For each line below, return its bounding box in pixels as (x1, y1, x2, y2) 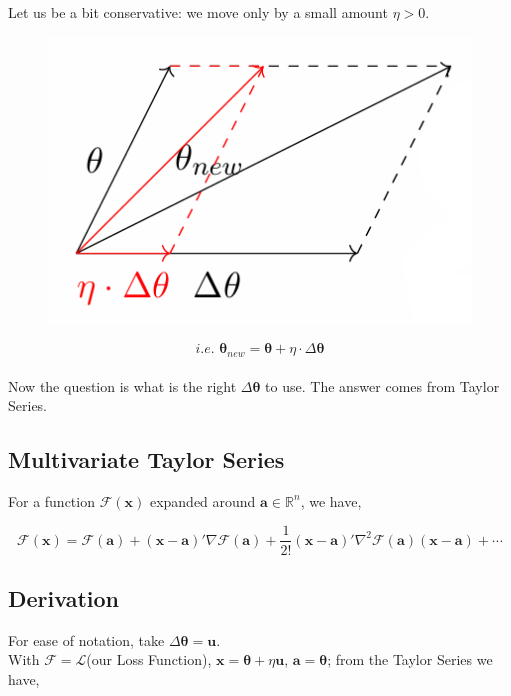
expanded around (149, 490, 256, 511)
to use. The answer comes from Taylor (265, 375, 500, 396)
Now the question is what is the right (8, 375, 237, 396)
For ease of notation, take (8, 629, 165, 650)
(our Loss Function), (86, 649, 212, 670)
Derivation (8, 582, 119, 613)
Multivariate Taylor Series (8, 444, 285, 475)
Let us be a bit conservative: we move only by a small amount (8, 2, 388, 22)
